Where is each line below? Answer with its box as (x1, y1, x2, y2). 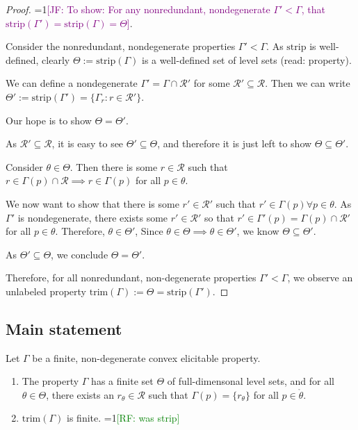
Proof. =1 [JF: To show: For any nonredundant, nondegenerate (6, 2, 270, 16)
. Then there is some (70, 159, 158, 174)
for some (193, 76, 230, 90)
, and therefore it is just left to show (157, 136, 312, 151)
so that (204, 210, 234, 224)
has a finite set (91, 374, 154, 388)
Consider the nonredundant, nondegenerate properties (6, 39, 236, 53)
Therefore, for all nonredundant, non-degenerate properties (6, 270, 257, 285)
